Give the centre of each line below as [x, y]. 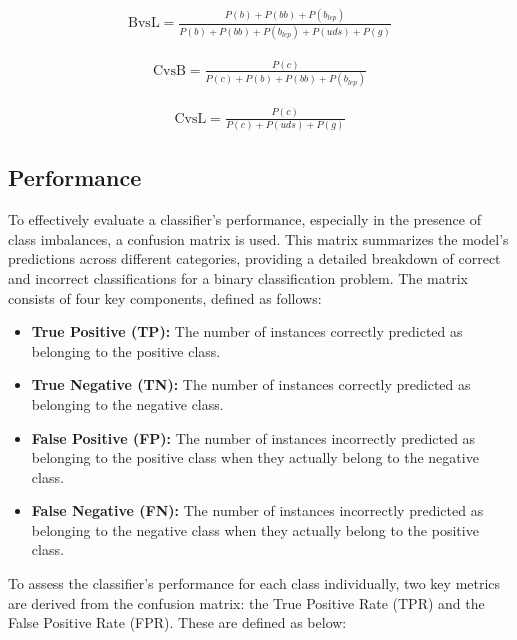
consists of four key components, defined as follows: [165, 297]
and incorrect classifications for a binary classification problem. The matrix [238, 277]
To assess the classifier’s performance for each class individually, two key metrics [254, 583]
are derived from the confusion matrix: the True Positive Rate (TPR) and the [246, 602]
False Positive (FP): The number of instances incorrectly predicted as [253, 437]
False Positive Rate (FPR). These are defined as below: [177, 622]
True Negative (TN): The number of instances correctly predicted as [251, 384]
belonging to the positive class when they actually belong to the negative [255, 457]
